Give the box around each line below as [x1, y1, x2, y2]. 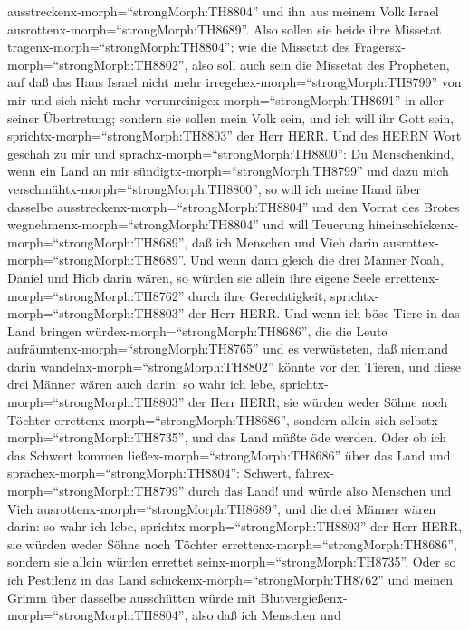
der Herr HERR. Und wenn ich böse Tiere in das [188, 304, 460, 323]
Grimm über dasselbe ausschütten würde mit [7, 587, 257, 606]
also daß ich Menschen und [192, 606, 341, 625]
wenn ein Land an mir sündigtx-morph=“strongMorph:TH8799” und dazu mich [7, 161, 449, 180]
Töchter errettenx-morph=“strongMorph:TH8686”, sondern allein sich [7, 410, 397, 429]
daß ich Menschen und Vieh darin [192, 232, 379, 251]
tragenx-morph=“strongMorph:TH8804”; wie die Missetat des [7, 37, 350, 56]
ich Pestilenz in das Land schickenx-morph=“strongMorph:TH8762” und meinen [7, 570, 453, 588]
